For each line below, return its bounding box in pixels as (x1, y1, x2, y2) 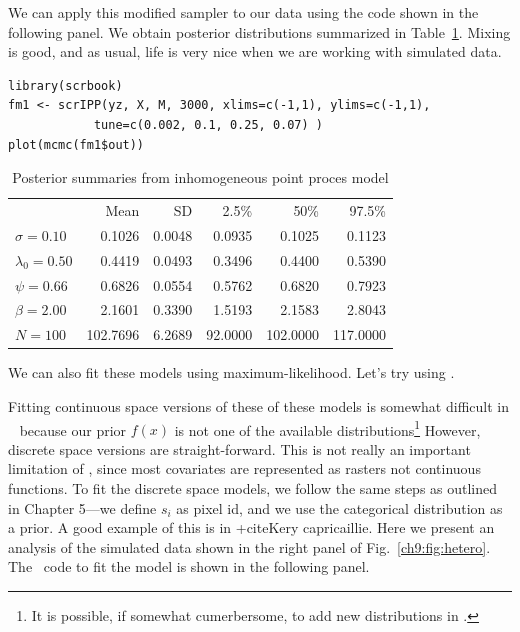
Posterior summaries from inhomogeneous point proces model (12, 167, 389, 188)
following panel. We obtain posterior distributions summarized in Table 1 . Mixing (8, 21, 511, 42)
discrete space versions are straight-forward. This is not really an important (8, 438, 471, 459)
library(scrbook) (8, 78, 123, 93)
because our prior (19, 419, 127, 440)
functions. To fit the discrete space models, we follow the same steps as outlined (8, 477, 498, 498)
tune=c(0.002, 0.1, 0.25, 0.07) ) (93, 117, 323, 132)
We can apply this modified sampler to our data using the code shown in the (8, 2, 479, 22)
